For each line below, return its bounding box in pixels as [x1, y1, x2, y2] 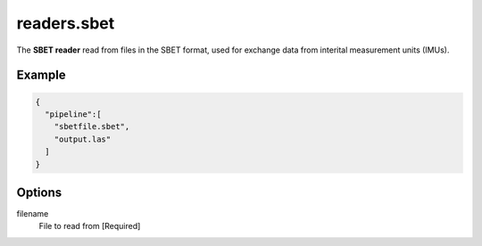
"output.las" [54, 134, 112, 144]
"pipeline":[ [45, 109, 102, 119]
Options [16, 184, 62, 200]
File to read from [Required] [38, 221, 141, 232]
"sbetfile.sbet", [54, 121, 130, 132]
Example [16, 68, 66, 83]
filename [16, 209, 49, 218]
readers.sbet [16, 13, 115, 33]
